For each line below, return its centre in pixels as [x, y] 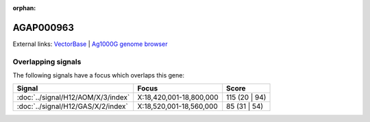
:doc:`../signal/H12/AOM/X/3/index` [73, 97]
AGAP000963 [44, 27]
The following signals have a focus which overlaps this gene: [99, 75]
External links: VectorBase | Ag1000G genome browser [90, 44]
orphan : [24, 8]
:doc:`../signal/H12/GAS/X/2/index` [72, 106]
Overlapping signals [47, 62]
